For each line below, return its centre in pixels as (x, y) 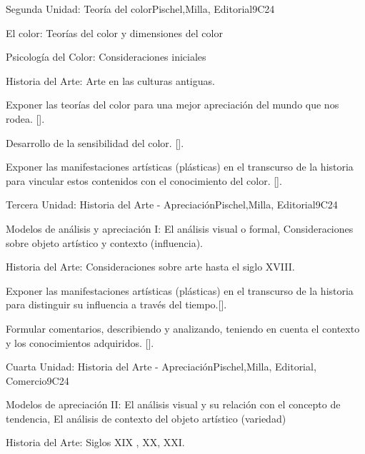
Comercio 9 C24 (37, 380)
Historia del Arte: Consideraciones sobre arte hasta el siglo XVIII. (150, 267)
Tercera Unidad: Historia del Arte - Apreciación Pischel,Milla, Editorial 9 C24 (172, 205)
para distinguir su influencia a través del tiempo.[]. (116, 304)
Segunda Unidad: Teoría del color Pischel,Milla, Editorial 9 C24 (140, 9)
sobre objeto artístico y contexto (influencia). (104, 242)
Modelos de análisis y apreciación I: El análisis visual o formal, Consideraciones (180, 228)
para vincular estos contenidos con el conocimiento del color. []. (144, 180)
